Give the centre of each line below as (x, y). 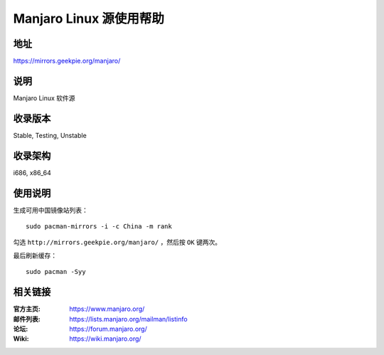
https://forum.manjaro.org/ (108, 329)
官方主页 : (27, 309)
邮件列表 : (27, 319)
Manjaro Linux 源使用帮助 (89, 18)
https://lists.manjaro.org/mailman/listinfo (128, 319)
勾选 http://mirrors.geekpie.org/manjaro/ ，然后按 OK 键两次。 (117, 243)
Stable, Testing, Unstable (50, 135)
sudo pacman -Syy (56, 272)
